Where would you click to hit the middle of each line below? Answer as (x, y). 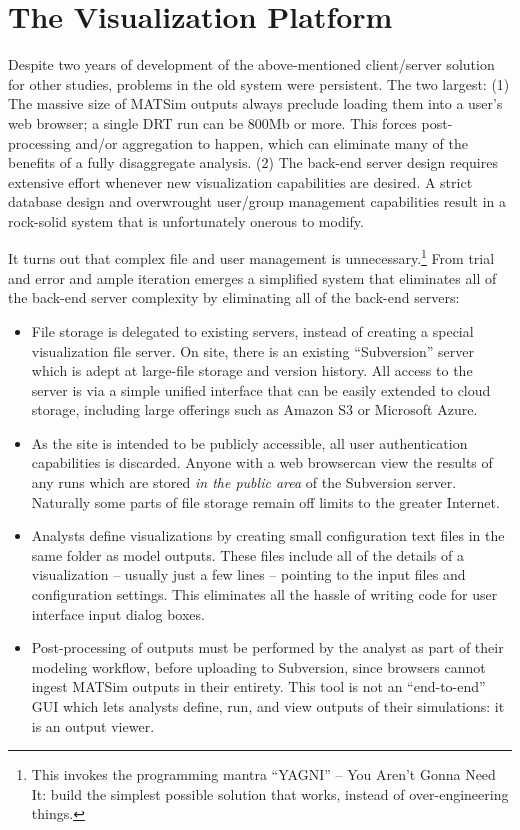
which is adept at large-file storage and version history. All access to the (252, 370)
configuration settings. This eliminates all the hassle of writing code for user (264, 594)
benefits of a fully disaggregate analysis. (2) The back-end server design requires (253, 162)
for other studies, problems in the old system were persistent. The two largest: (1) (259, 83)
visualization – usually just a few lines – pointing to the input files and (248, 574)
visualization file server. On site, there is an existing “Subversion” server (252, 350)
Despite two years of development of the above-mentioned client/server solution (251, 64)
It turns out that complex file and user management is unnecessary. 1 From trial (251, 257)
